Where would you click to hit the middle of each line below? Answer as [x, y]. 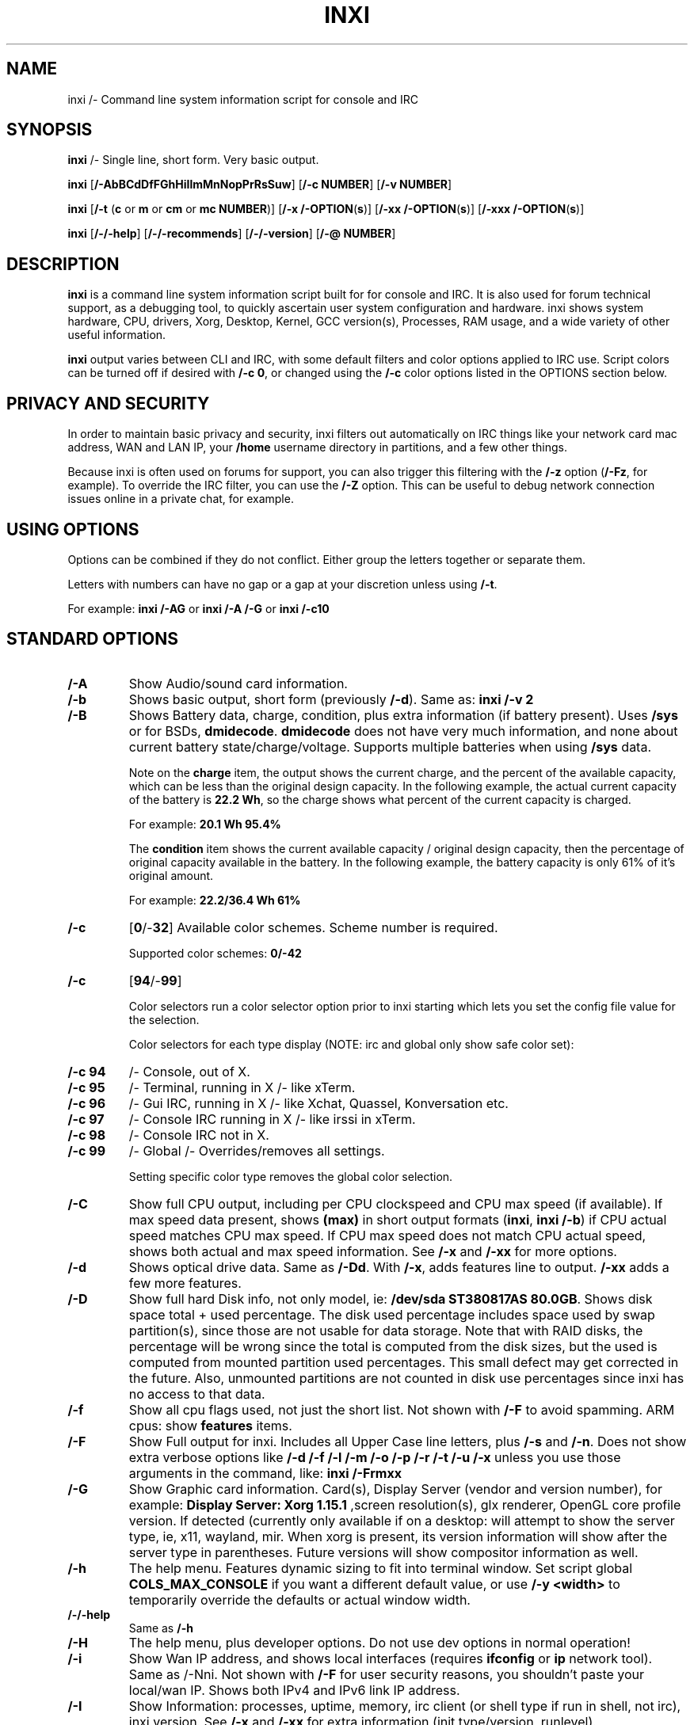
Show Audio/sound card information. [238, 683]
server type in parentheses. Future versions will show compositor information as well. [383, 1552]
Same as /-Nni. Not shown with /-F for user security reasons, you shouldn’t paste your [387, 1674]
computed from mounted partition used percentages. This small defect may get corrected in [404, 1362]
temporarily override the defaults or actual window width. [299, 1599]
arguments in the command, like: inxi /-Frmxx [265, 1473]
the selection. [164, 1019]
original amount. [171, 875]
